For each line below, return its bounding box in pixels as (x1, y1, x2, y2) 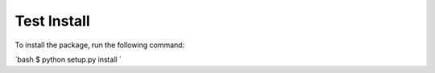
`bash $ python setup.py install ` (14, 55, 122, 64)
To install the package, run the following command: (14, 40, 185, 50)
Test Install (14, 12, 90, 30)
